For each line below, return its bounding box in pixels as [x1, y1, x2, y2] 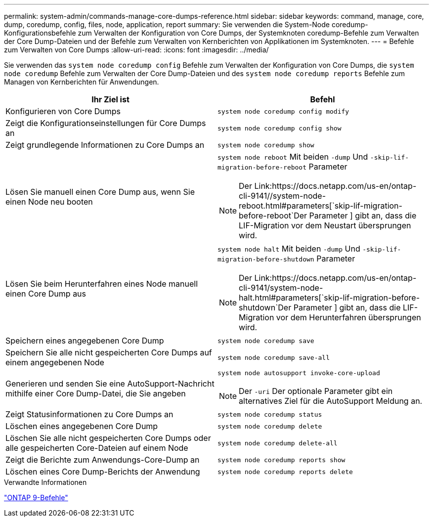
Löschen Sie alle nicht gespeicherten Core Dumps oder [5, 433, 211, 443]
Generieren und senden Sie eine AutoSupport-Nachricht [5, 378, 215, 389]
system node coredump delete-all [217, 439, 338, 447]
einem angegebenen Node [5, 357, 104, 367]
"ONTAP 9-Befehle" [4, 493, 68, 502]
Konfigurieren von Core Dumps [5, 106, 121, 116]
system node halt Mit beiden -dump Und [217, 244, 360, 254]
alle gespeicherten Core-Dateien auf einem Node [5, 443, 188, 453]
